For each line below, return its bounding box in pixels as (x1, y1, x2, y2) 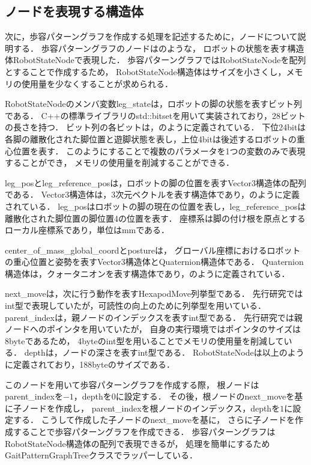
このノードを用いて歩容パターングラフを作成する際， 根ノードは (5, 378, 259, 391)
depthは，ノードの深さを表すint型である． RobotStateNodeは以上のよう (24, 346, 304, 359)
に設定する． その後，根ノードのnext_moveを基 (115, 390, 303, 403)
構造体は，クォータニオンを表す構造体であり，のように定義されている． (5, 267, 290, 279)
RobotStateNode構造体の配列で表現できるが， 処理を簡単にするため (5, 437, 270, 449)
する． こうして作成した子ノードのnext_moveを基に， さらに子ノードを (13, 413, 295, 426)
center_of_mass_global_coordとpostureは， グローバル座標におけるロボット (5, 243, 301, 256)
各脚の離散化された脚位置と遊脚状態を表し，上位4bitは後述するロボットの (5, 132, 297, 145)
